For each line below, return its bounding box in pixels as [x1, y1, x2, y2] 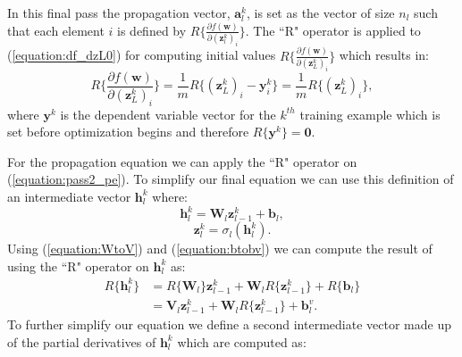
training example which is [299, 104, 441, 123]
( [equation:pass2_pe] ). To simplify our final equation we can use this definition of [7, 170, 454, 188]
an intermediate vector [7, 187, 131, 205]
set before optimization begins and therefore [7, 122, 249, 141]
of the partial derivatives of [7, 332, 156, 351]
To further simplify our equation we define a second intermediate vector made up [7, 315, 451, 334]
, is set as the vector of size [247, 4, 395, 21]
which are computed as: [177, 332, 307, 351]
